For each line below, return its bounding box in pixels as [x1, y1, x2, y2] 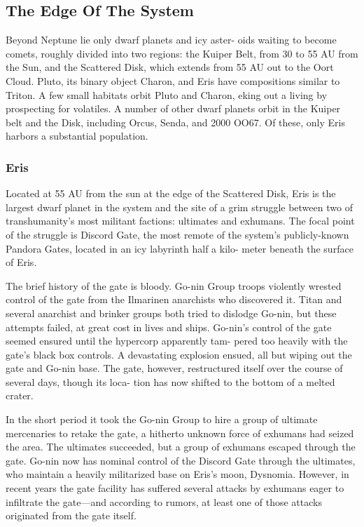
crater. [6, 388, 34, 403]
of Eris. [6, 255, 37, 269]
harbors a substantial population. [6, 128, 148, 143]
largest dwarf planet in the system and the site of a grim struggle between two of [6, 199, 353, 214]
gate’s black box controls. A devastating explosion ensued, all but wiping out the [6, 347, 352, 361]
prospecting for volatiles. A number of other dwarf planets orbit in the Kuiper [6, 101, 341, 116]
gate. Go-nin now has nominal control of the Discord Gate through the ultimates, [6, 453, 356, 467]
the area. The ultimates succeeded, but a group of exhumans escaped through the [6, 439, 356, 454]
